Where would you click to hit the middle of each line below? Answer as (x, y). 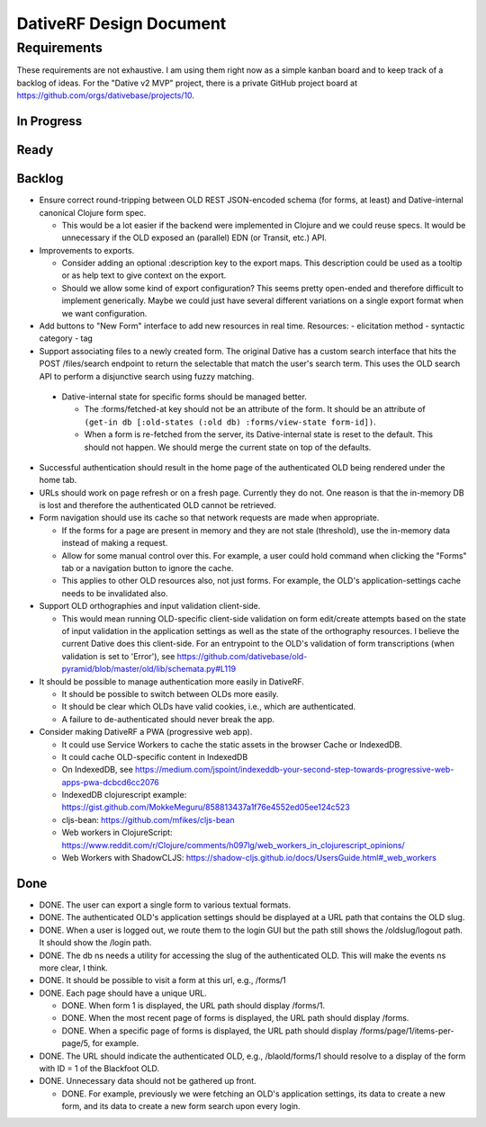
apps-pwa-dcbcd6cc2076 (110, 782)
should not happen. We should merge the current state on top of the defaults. (228, 447)
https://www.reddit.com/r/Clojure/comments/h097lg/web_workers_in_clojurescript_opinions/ (233, 845)
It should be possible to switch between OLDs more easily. (170, 693)
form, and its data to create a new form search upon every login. (181, 1106)
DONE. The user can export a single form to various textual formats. (165, 905)
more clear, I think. (73, 968)
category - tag (66, 338)
